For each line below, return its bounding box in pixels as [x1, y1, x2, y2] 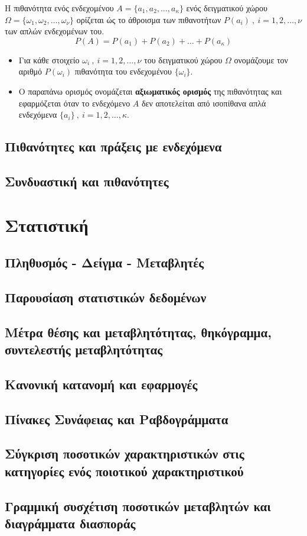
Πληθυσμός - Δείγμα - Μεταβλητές [5, 253, 204, 272]
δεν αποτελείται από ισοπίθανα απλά [142, 96, 266, 109]
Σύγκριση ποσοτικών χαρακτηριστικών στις [5, 444, 244, 463]
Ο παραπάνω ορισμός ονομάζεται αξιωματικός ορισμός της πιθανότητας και [18, 85, 282, 97]
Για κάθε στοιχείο [18, 53, 80, 66]
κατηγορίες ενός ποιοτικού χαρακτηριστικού [5, 461, 244, 480]
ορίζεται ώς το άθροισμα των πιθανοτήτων [76, 13, 221, 25]
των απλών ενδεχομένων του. [5, 25, 104, 37]
